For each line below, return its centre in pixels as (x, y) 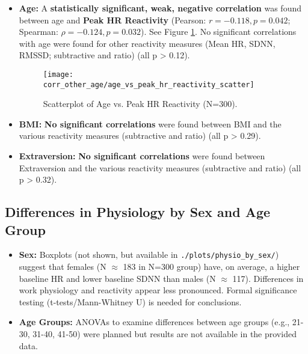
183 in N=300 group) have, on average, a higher (211, 267)
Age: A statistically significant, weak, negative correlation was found (160, 8)
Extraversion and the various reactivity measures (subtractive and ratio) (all (160, 167)
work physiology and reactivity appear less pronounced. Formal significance (158, 290)
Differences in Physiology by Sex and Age (138, 212)
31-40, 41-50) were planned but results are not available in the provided (165, 334)
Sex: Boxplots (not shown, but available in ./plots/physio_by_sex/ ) (149, 255)
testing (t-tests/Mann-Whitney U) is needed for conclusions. (130, 301)
